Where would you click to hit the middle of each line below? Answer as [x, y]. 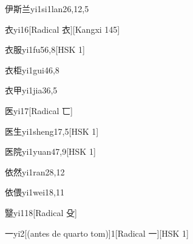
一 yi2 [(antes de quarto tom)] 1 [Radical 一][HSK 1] [97, 233]
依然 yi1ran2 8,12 [35, 171]
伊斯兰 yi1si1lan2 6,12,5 [47, 8]
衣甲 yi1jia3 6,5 [31, 90]
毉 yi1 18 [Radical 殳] [41, 212]
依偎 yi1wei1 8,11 [35, 192]
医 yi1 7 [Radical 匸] [39, 110]
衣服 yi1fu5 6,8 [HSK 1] [45, 49]
